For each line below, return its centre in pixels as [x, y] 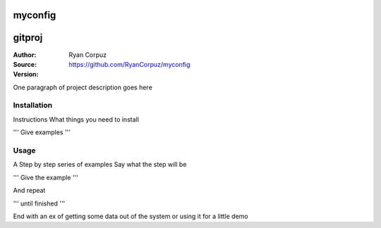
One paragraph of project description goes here [83, 87]
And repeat [29, 191]
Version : [26, 75]
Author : [25, 55]
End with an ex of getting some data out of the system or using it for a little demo [131, 216]
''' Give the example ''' [46, 177]
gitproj [28, 38]
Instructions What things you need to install [76, 119]
